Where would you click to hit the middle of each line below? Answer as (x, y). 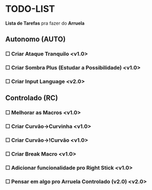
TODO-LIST (30, 9)
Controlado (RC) (32, 98)
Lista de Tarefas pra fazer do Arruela (45, 23)
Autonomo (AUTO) (36, 39)
